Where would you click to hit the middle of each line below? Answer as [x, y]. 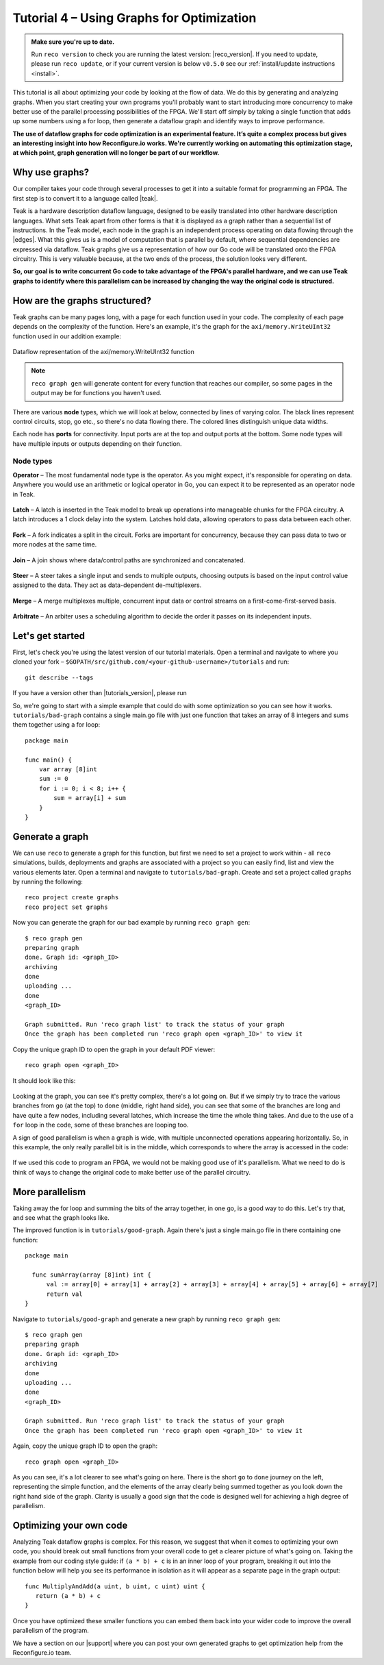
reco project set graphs [66, 907]
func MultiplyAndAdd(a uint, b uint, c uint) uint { [115, 1586]
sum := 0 [53, 779]
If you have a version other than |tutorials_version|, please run [100, 693]
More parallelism [49, 1192]
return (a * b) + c [68, 1596]
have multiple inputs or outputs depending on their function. [97, 443]
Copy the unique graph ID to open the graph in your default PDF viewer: [114, 1049]
